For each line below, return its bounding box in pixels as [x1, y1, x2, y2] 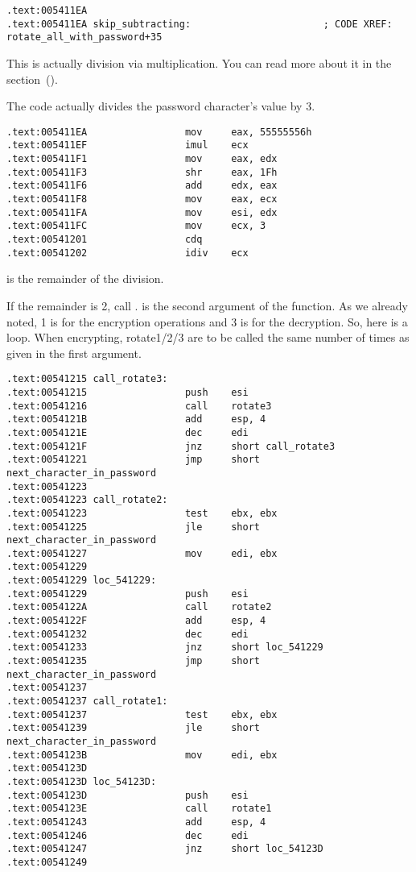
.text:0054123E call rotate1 [6, 803, 272, 815]
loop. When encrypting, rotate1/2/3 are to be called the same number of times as [6, 329, 410, 346]
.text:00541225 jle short [6, 521, 260, 533]
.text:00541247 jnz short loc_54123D [6, 843, 323, 855]
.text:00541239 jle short [6, 722, 260, 734]
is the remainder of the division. [6, 270, 164, 287]
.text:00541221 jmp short [6, 454, 260, 466]
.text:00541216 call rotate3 [6, 400, 272, 412]
